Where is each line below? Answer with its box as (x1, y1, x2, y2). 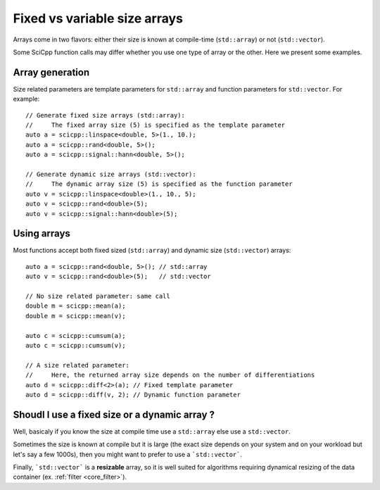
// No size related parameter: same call (25, 292, 170, 300)
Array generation (13, 66, 90, 78)
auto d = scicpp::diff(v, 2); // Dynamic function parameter (25, 391, 241, 398)
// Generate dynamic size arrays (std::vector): (25, 170, 196, 178)
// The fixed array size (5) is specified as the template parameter (25, 121, 286, 130)
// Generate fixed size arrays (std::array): (25, 111, 186, 119)
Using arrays (13, 227, 70, 239)
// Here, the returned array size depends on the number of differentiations (25, 371, 315, 379)
